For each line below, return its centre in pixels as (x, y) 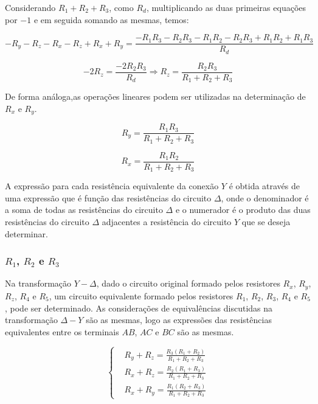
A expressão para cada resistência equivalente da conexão (112, 186)
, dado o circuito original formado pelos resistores (188, 283)
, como (121, 7)
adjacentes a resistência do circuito (167, 222)
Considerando (30, 7)
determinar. (26, 233)
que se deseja (266, 222)
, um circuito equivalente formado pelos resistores (141, 295)
